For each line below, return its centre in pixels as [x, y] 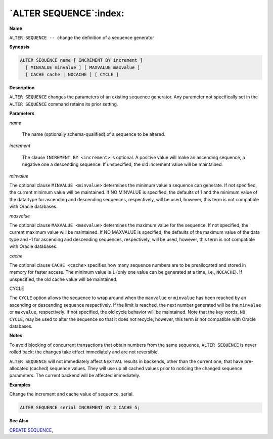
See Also [19, 421]
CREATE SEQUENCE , [31, 430]
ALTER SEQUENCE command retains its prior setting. [64, 104]
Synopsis [19, 47]
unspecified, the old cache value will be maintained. [63, 279]
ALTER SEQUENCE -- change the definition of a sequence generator [82, 38]
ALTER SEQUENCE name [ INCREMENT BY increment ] [81, 60]
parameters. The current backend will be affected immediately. [75, 376]
